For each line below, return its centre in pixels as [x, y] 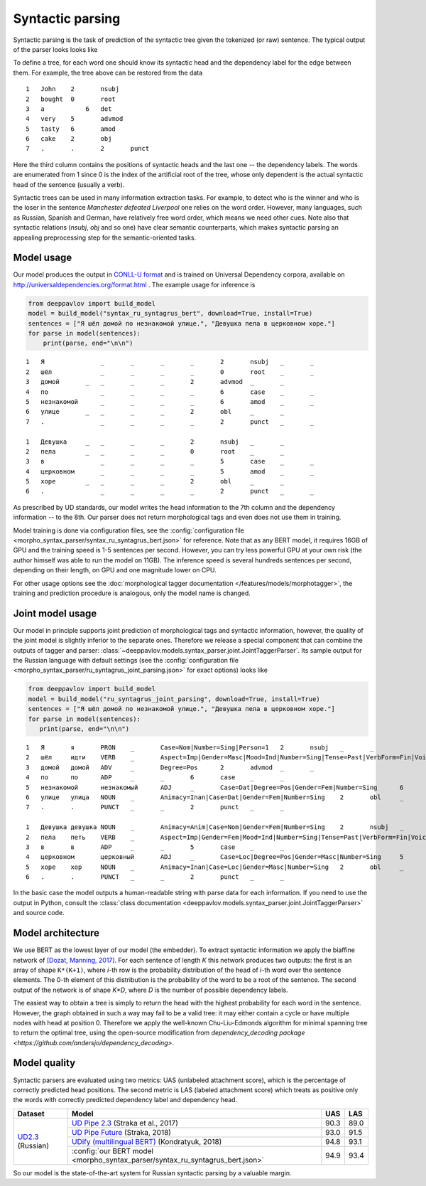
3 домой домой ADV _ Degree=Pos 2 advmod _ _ [170, 767]
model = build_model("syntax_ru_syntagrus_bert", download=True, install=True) [170, 314]
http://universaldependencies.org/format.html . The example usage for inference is [134, 284]
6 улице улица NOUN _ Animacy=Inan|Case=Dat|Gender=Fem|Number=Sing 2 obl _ [215, 797]
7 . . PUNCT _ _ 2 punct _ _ [155, 807]
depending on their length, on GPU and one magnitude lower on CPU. [115, 570]
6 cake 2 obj [69, 139]
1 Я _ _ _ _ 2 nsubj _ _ [170, 362]
